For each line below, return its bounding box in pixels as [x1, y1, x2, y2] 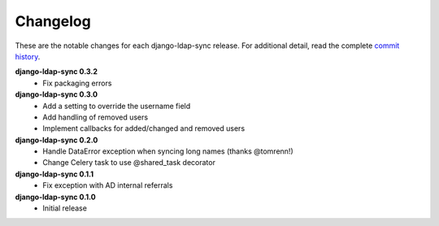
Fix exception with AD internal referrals [42, 180, 173, 190]
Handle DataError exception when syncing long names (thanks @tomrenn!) [42, 146, 293, 156]
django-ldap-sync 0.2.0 [15, 135, 98, 145]
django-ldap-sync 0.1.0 [15, 192, 97, 202]
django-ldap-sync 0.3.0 [15, 89, 98, 99]
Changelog [15, 12, 91, 30]
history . [15, 51, 41, 61]
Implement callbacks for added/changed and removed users [42, 124, 246, 133]
